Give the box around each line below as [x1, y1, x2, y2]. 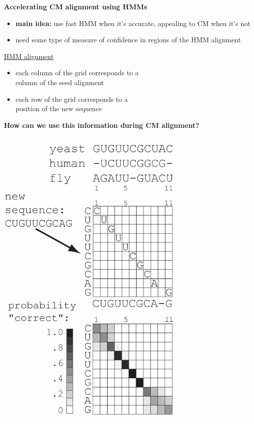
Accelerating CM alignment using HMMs [4, 1, 147, 11]
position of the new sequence [15, 103, 102, 114]
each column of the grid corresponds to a [15, 67, 139, 78]
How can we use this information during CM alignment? [4, 120, 199, 130]
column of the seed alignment [15, 77, 104, 87]
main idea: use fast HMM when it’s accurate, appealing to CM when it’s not [15, 18, 251, 28]
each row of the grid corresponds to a [15, 93, 128, 104]
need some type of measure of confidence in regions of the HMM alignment [15, 34, 241, 45]
